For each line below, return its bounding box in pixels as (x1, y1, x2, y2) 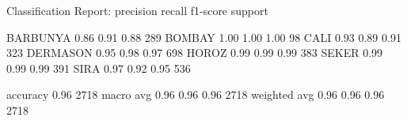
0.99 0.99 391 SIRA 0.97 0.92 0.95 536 (6, 59, 191, 76)
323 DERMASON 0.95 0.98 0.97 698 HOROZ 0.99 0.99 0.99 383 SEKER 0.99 (6, 44, 383, 61)
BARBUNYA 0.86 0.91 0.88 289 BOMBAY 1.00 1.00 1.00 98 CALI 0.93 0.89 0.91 (6, 28, 401, 45)
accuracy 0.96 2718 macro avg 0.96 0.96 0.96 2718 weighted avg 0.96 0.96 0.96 (6, 86, 385, 103)
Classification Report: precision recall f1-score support (6, 2, 268, 18)
